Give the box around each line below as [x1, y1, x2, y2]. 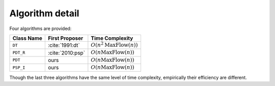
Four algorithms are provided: [9, 25, 72, 32]
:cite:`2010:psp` [48, 49, 86, 56]
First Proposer [48, 35, 84, 42]
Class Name [12, 35, 43, 42]
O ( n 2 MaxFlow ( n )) [91, 41, 138, 48]
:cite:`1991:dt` [48, 42, 80, 49]
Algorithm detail [9, 8, 79, 19]
